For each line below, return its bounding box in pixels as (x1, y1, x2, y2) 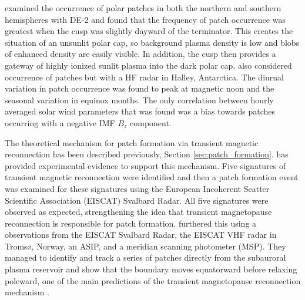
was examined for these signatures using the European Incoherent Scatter (5, 182, 270, 194)
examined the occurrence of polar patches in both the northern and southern (5, 2, 281, 14)
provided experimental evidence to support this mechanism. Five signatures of (5, 159, 286, 171)
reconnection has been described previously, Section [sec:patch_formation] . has (5, 148, 289, 160)
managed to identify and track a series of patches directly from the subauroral (5, 251, 286, 264)
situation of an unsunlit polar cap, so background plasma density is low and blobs (5, 36, 300, 48)
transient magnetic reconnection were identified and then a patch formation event (5, 171, 299, 183)
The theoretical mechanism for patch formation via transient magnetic (5, 136, 259, 149)
